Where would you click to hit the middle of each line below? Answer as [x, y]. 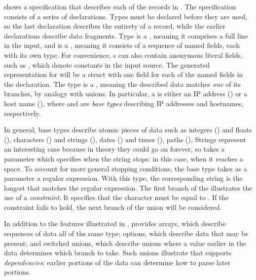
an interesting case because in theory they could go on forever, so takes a [114, 149]
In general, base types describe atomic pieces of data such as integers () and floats [128, 130]
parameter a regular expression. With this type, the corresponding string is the [123, 178]
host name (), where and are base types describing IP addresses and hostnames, [124, 103]
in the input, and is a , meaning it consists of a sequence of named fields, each [122, 45]
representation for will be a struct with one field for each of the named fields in [124, 74]
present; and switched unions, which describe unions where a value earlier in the [125, 243]
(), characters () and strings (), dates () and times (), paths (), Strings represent [125, 139]
